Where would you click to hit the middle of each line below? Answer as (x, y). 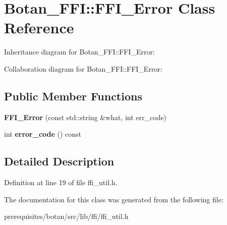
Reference (39, 27)
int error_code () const (43, 134)
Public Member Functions (73, 96)
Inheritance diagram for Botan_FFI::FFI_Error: (79, 52)
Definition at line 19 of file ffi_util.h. (61, 182)
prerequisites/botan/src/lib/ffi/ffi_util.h (66, 216)
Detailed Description (59, 161)
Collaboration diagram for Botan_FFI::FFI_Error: (83, 68)
